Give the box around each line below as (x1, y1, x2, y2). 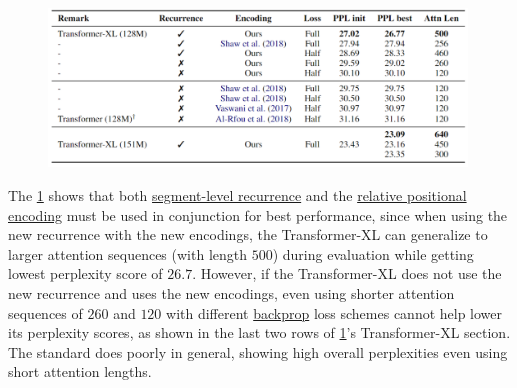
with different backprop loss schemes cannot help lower (166, 302, 503, 323)
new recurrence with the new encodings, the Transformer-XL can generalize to (8, 224, 488, 245)
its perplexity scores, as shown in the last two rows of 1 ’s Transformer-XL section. (8, 322, 511, 343)
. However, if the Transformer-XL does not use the (192, 263, 502, 284)
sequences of (8, 302, 83, 323)
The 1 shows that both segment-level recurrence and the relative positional (8, 185, 467, 206)
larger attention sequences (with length (8, 243, 248, 264)
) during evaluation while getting (272, 243, 474, 264)
